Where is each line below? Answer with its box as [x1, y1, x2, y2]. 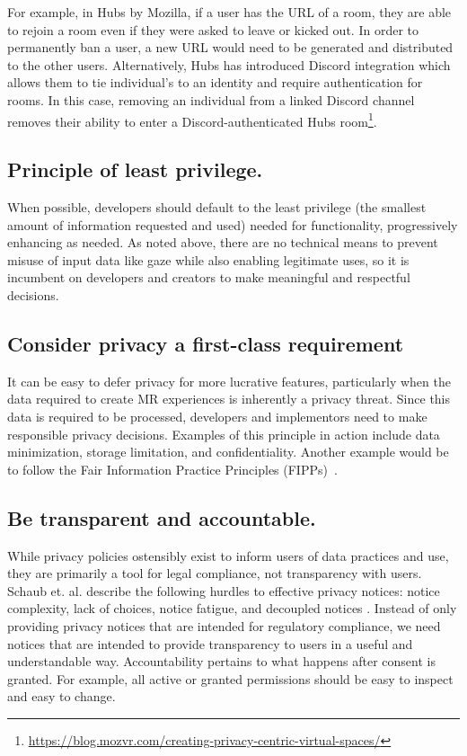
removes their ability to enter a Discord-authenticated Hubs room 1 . [7, 109, 377, 130]
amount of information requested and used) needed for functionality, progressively [7, 215, 458, 234]
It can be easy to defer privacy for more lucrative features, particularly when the [7, 371, 451, 390]
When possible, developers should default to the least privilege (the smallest [7, 198, 427, 217]
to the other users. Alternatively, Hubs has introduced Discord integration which [7, 55, 451, 74]
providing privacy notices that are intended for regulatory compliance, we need [7, 616, 441, 635]
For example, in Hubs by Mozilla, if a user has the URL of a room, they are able [7, 3, 452, 21]
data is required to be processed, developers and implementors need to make [7, 406, 427, 425]
